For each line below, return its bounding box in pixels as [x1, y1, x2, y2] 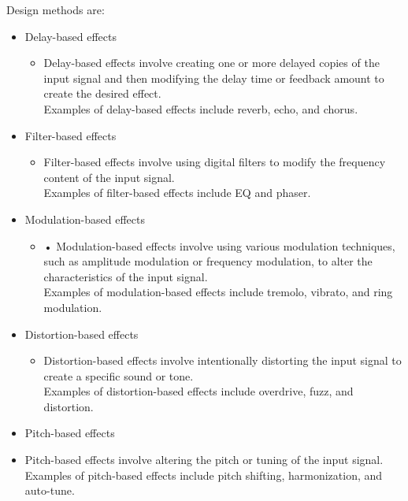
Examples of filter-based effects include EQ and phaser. [43, 184, 311, 201]
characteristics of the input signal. [43, 268, 208, 284]
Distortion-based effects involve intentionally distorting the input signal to [43, 352, 402, 369]
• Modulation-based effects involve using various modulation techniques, [43, 237, 395, 254]
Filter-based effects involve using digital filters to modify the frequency [43, 154, 386, 170]
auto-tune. [24, 482, 75, 499]
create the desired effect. [43, 85, 161, 102]
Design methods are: [6, 2, 105, 17]
